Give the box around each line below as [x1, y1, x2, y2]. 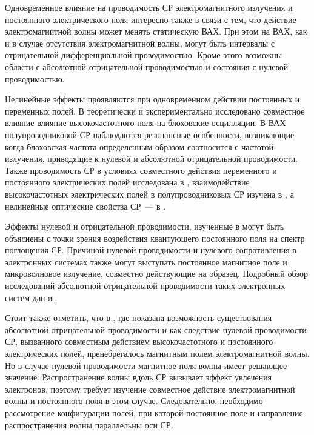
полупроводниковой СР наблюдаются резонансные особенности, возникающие [5, 128, 295, 141]
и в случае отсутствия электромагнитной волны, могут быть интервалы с [5, 36, 275, 49]
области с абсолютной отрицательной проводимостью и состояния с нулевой [5, 60, 289, 73]
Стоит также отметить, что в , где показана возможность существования [5, 311, 272, 324]
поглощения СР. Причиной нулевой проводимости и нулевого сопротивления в [5, 244, 296, 256]
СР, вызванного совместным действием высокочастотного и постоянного [5, 335, 273, 348]
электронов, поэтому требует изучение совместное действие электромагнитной [5, 382, 295, 395]
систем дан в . [5, 291, 58, 304]
